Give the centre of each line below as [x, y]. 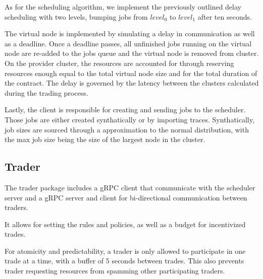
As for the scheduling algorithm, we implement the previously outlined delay [123, 7]
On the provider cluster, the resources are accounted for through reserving [119, 63]
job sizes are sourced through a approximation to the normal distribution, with [127, 129]
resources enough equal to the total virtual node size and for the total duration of [131, 73]
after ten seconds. [225, 16]
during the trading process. [46, 92]
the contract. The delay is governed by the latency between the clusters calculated [132, 83]
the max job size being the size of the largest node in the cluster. [105, 139]
